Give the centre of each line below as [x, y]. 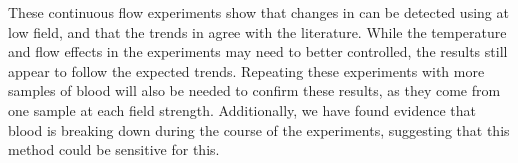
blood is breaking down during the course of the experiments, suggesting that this [259, 129]
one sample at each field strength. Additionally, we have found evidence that [242, 109]
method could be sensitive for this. [114, 149]
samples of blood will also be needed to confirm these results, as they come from [254, 90]
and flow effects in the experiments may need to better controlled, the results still [258, 51]
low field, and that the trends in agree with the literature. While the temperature [257, 31]
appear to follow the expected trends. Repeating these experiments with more [246, 70]
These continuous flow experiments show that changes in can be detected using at [258, 12]
